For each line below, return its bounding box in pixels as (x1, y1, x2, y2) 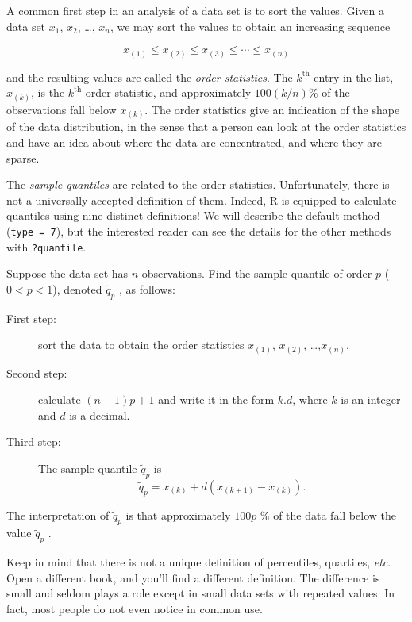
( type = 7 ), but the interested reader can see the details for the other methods (6, 222, 391, 239)
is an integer (341, 391, 401, 408)
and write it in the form (158, 391, 275, 408)
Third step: (6, 433, 61, 450)
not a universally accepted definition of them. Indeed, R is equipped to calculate (6, 191, 397, 208)
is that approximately (125, 506, 231, 523)
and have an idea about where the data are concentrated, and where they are (6, 133, 383, 150)
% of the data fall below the (260, 506, 396, 523)
